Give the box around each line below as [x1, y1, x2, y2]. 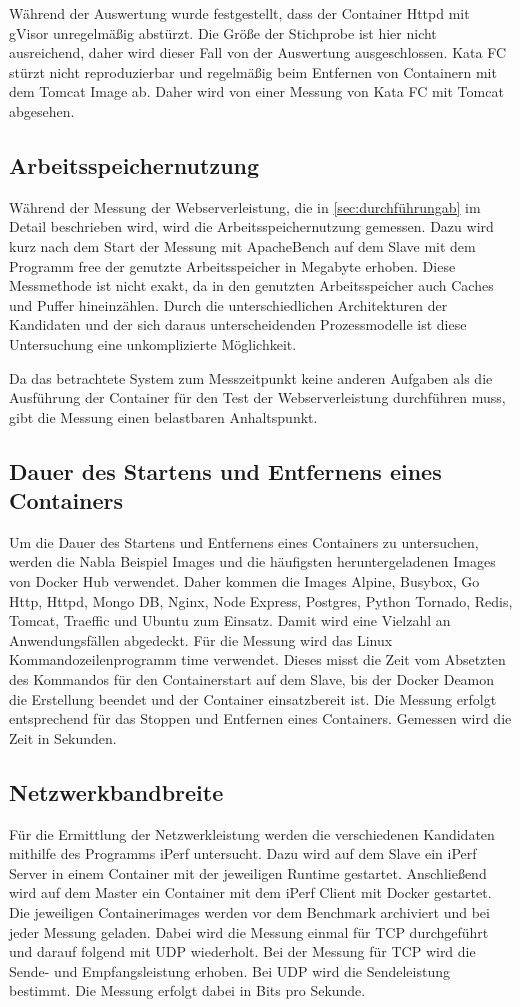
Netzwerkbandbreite [9, 776, 224, 807]
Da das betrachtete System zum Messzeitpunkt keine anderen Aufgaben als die [9, 367, 493, 388]
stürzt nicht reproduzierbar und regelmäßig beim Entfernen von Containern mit [9, 61, 497, 82]
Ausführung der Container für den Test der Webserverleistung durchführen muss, [9, 387, 506, 408]
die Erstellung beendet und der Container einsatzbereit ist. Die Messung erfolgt [9, 688, 497, 709]
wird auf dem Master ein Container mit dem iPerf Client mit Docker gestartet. [9, 882, 492, 903]
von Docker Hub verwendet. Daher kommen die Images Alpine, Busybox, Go [9, 571, 480, 592]
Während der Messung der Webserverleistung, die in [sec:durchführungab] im [9, 196, 481, 217]
